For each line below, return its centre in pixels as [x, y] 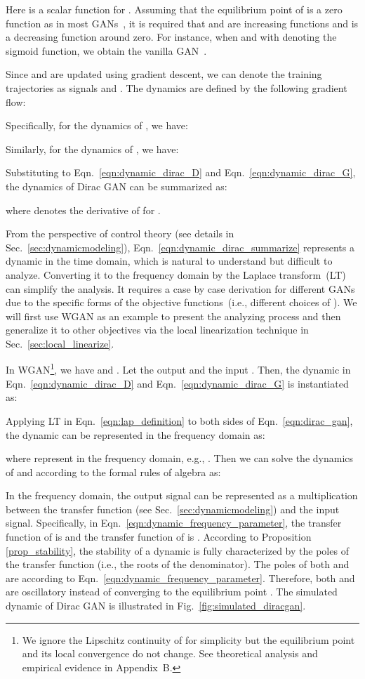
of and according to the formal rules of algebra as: [113, 472]
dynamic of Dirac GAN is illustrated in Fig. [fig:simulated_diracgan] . [156, 606]
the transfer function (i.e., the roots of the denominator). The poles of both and [178, 564]
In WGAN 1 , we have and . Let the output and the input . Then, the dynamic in [178, 369]
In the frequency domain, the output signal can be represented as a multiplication [182, 495]
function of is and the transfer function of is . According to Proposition [159, 537]
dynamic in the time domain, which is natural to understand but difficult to [169, 261]
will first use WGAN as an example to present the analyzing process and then [173, 316]
